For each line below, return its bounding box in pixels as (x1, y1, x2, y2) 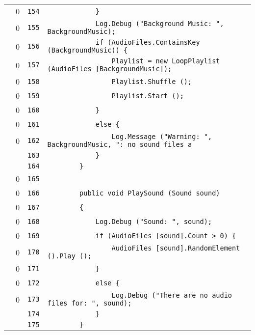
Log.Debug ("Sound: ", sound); (95, 217, 212, 225)
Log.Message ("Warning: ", (111, 133, 212, 140)
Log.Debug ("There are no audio (111, 291, 232, 299)
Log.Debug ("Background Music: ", (95, 20, 224, 28)
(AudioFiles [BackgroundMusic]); (47, 65, 172, 73)
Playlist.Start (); (111, 91, 184, 100)
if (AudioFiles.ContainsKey (95, 38, 200, 46)
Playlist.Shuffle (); (111, 77, 192, 85)
